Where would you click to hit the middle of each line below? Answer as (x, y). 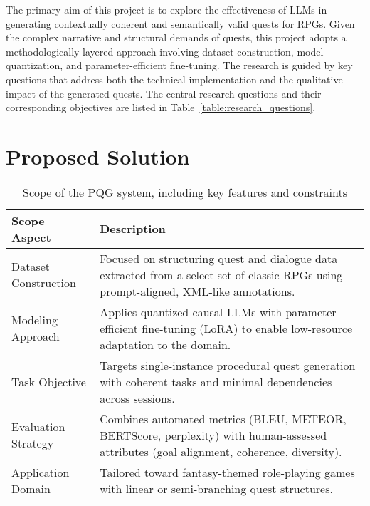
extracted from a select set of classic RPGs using (221, 274)
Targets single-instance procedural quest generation (228, 365)
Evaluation (38, 427)
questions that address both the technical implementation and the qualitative (174, 79)
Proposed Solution (98, 156)
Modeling (35, 320)
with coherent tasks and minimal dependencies (216, 381)
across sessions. (137, 398)
